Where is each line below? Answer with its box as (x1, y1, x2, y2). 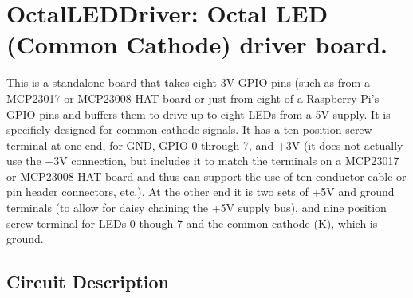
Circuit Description (6, 269, 169, 294)
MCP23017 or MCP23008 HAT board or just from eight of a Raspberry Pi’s (6, 89, 380, 106)
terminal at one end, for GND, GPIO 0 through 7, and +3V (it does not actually (6, 136, 403, 153)
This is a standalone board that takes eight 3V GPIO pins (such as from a (6, 74, 370, 91)
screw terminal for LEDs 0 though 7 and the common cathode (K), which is (6, 214, 378, 231)
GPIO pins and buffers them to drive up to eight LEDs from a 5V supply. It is (6, 105, 391, 122)
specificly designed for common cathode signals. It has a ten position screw (6, 121, 372, 138)
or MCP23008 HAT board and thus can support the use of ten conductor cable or (6, 167, 407, 184)
